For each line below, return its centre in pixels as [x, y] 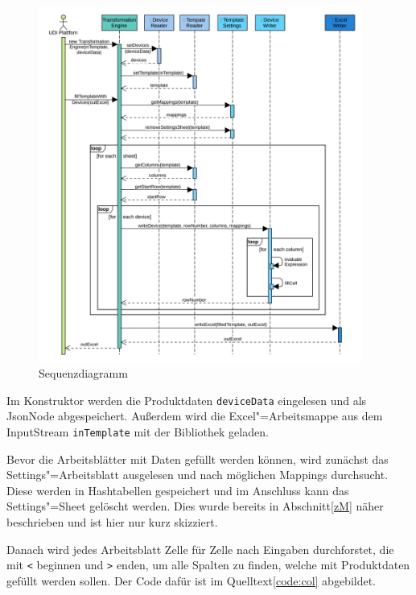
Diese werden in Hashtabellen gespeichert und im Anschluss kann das [178, 490]
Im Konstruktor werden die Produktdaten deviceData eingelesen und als [187, 400]
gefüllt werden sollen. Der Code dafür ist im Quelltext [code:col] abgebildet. [192, 580]
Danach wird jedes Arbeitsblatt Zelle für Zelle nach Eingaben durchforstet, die [200, 549]
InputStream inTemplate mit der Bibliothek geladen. [138, 432]
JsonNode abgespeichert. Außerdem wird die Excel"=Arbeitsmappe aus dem [195, 416]
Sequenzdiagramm [83, 373]
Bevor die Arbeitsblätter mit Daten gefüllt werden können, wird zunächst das [198, 459]
